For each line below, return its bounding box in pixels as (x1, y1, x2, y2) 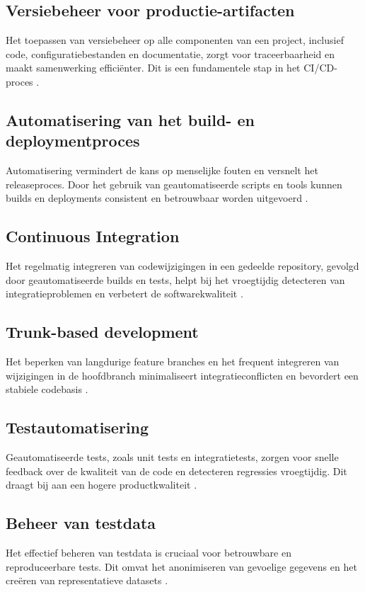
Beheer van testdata (6, 512, 156, 534)
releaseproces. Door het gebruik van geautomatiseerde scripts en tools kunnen (6, 176, 342, 191)
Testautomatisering (6, 416, 149, 438)
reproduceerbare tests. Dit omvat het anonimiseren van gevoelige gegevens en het (6, 559, 357, 574)
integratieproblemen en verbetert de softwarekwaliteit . (6, 286, 243, 301)
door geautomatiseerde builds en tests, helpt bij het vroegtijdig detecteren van (6, 272, 345, 287)
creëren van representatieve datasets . (6, 573, 168, 588)
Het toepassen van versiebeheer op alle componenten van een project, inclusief (6, 33, 344, 47)
